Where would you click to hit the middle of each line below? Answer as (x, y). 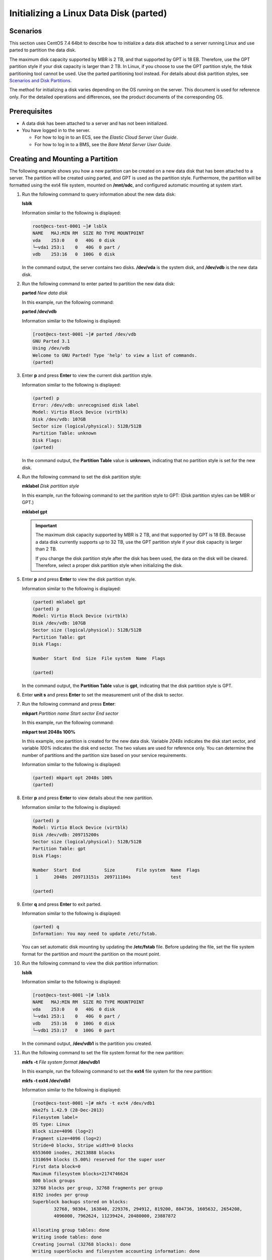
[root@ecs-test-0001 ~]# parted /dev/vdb (84, 334)
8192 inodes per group (60, 1195)
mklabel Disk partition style (51, 486)
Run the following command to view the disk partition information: (90, 963)
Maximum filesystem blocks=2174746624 (80, 1174)
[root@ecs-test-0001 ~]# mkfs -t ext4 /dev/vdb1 (94, 1103)
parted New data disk (45, 293)
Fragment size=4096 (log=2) (67, 1138)
